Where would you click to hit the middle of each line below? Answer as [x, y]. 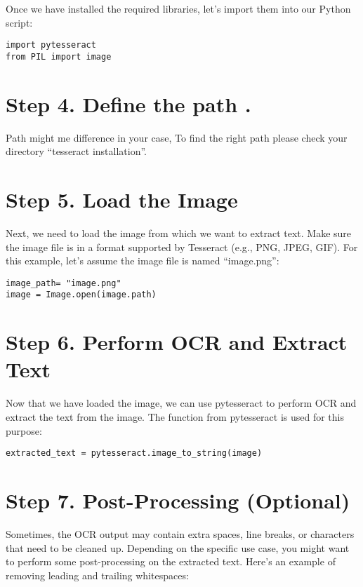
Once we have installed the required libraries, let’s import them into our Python [178, 8]
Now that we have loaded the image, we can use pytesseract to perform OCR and [181, 403]
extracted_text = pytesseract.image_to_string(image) [134, 453]
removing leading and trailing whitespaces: [97, 575]
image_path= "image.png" [64, 283]
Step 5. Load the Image [122, 199]
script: [19, 22]
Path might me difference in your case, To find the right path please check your [177, 137]
